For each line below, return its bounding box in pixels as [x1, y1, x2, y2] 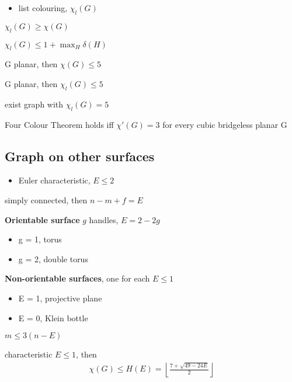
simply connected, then [5, 193, 88, 206]
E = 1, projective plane [18, 291, 102, 304]
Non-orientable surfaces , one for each [5, 272, 150, 284]
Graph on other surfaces [5, 147, 155, 165]
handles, [89, 213, 119, 225]
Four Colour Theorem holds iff [5, 118, 114, 130]
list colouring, [18, 2, 68, 13]
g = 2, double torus [18, 252, 88, 265]
